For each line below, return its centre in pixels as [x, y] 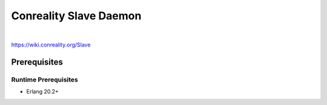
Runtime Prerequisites [45, 80]
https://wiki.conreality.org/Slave [51, 45]
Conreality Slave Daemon [76, 16]
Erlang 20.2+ [42, 92]
